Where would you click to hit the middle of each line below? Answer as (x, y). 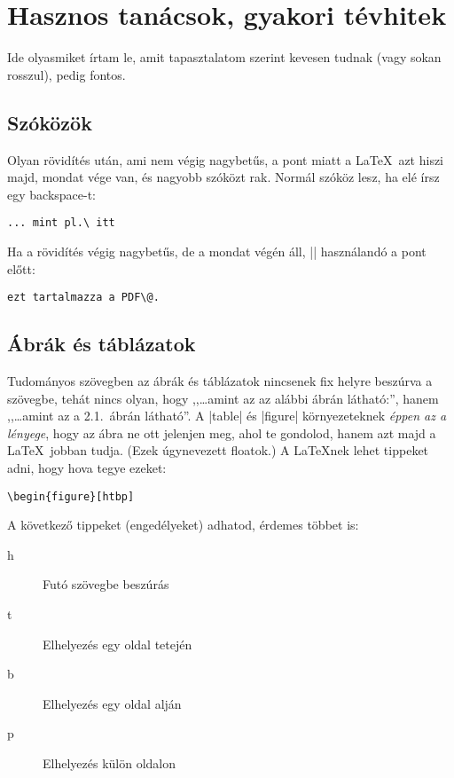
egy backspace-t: (52, 194)
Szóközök (50, 122)
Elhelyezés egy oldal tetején (117, 644)
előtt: (21, 268)
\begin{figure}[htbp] (71, 496)
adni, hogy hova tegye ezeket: (87, 467)
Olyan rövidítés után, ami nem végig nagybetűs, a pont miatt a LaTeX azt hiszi (226, 159)
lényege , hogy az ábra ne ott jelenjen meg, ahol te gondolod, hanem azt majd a (222, 432)
